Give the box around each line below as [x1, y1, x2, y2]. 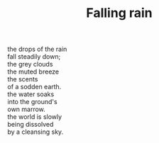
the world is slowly [7, 113, 62, 121]
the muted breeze [7, 67, 60, 76]
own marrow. [7, 105, 46, 114]
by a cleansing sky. [7, 127, 64, 136]
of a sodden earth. [7, 83, 62, 91]
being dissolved [7, 120, 54, 129]
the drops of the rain [7, 45, 67, 54]
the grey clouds [7, 60, 53, 69]
